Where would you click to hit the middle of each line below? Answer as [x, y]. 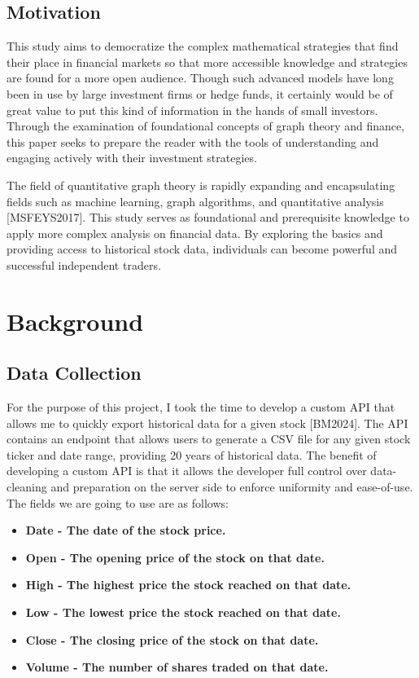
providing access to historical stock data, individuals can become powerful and [202, 249]
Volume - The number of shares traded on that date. [177, 667]
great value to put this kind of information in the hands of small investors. [192, 110]
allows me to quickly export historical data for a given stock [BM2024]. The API [207, 423]
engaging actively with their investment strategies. [132, 158]
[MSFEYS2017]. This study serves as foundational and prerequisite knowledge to [208, 217]
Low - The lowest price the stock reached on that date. [183, 612]
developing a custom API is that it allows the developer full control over [187, 471]
